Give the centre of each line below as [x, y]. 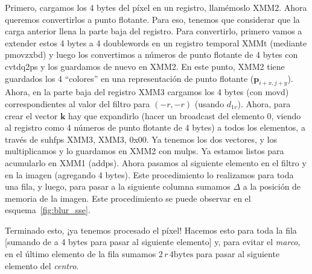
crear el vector [31, 115]
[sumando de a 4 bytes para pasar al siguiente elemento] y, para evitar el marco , [153, 242]
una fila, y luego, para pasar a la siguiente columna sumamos [118, 186]
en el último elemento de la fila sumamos [81, 254]
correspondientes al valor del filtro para [78, 103]
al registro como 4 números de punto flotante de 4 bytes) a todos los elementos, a [155, 127]
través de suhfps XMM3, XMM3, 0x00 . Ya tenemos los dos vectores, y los [141, 139]
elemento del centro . [42, 265]
